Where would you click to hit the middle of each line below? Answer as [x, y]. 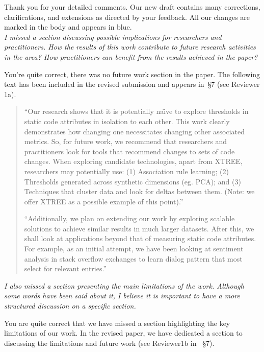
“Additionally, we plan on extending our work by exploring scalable [129, 218]
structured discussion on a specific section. [70, 306]
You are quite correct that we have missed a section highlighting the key [117, 323]
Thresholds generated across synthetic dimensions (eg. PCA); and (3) [133, 181]
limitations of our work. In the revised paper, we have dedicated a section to [123, 333]
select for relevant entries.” [65, 268]
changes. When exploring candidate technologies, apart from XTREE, [133, 161]
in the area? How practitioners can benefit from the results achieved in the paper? [131, 56]
